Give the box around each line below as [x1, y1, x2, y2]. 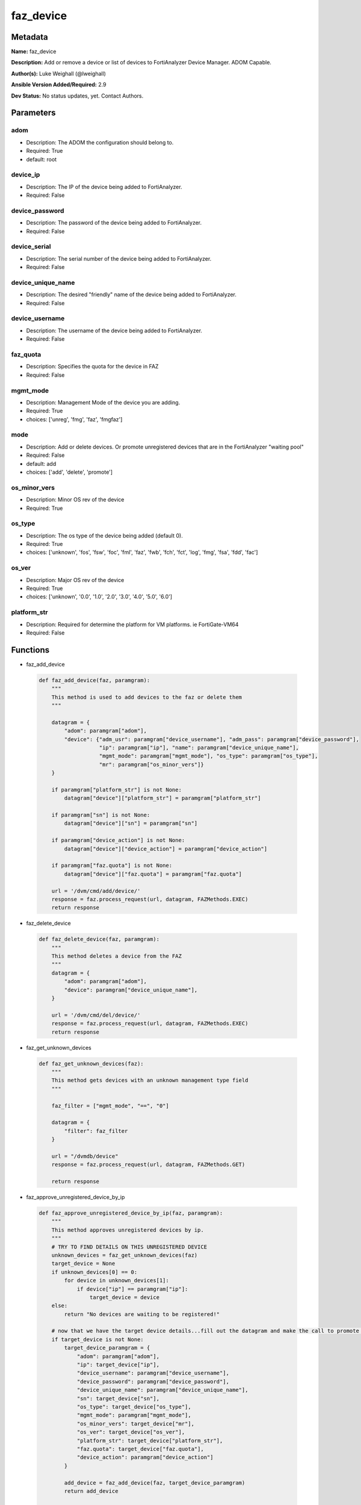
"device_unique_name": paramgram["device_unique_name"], [76, 1386, 248, 1394]
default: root [26, 155, 57, 163]
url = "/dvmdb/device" [51, 1153, 119, 1159]
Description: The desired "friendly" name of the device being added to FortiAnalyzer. [26, 291, 237, 298]
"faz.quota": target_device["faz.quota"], [76, 1445, 204, 1452]
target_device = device [89, 1294, 159, 1300]
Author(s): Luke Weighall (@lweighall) [11, 70, 106, 77]
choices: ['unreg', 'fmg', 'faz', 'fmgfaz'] [26, 415, 123, 423]
